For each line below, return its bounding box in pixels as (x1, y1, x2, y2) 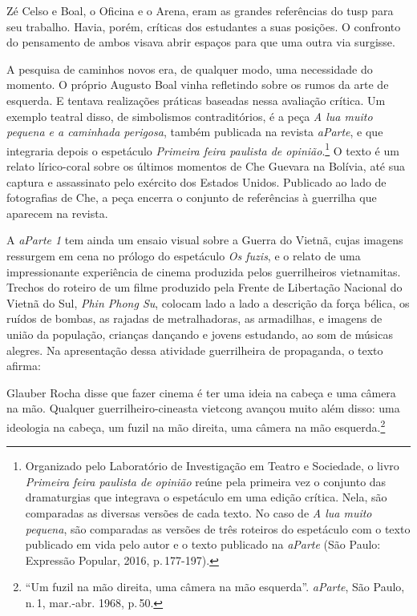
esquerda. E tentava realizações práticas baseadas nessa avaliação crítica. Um (6, 91, 386, 108)
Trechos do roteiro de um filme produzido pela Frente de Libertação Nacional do (6, 279, 403, 296)
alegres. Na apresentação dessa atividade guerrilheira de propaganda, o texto (6, 341, 383, 358)
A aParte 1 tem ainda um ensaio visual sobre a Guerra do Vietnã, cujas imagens (6, 232, 403, 248)
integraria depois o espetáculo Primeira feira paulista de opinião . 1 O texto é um (6, 139, 399, 159)
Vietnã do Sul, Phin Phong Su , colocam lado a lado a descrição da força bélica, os (6, 294, 410, 311)
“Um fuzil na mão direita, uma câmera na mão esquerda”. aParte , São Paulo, (25, 578, 405, 595)
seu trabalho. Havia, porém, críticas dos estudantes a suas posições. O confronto (6, 18, 401, 34)
